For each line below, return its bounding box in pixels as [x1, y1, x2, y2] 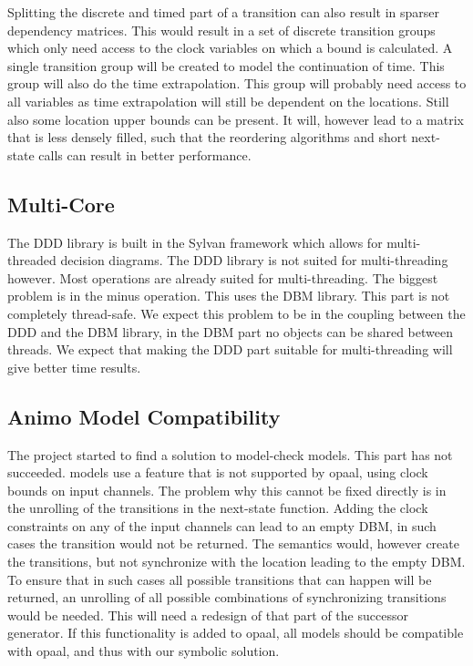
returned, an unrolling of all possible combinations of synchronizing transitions [7, 588, 447, 607]
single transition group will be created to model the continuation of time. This [7, 56, 445, 75]
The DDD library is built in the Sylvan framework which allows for [7, 232, 383, 251]
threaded [7, 251, 57, 270]
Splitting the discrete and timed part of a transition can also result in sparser [7, 3, 439, 21]
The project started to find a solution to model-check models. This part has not [7, 445, 453, 464]
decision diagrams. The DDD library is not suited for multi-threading [60, 251, 448, 270]
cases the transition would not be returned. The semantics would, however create [7, 534, 459, 553]
